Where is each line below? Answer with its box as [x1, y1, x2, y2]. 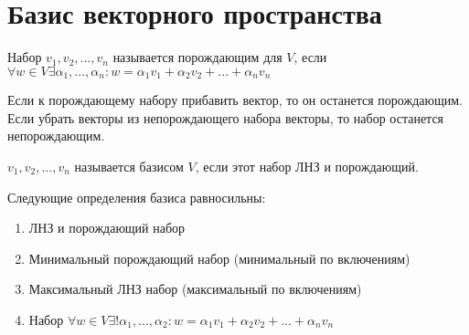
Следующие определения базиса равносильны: [7, 187, 266, 206]
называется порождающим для [112, 47, 282, 67]
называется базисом [74, 156, 184, 175]
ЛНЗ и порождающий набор [28, 218, 186, 237]
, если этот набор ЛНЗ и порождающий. [195, 156, 419, 175]
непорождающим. [7, 126, 105, 145]
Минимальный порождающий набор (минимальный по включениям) [28, 248, 410, 267]
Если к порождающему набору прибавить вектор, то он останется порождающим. [7, 90, 464, 110]
